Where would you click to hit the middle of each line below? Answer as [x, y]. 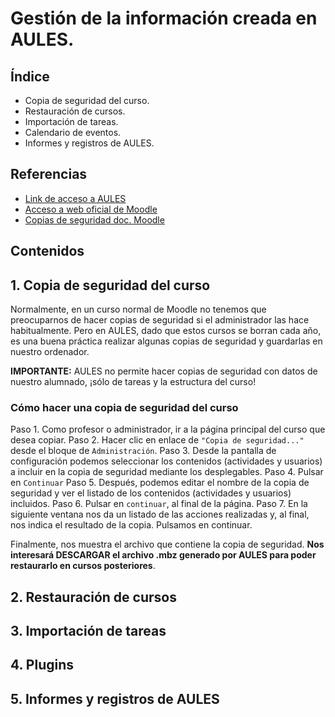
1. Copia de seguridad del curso [110, 285]
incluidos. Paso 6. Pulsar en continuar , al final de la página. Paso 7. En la [159, 504]
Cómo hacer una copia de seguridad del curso [124, 407]
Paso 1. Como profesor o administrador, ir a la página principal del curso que [168, 429]
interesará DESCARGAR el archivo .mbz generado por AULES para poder [163, 555]
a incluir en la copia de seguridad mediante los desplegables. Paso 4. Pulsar [167, 472]
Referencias [49, 174]
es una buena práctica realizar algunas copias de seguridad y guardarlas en [166, 341]
